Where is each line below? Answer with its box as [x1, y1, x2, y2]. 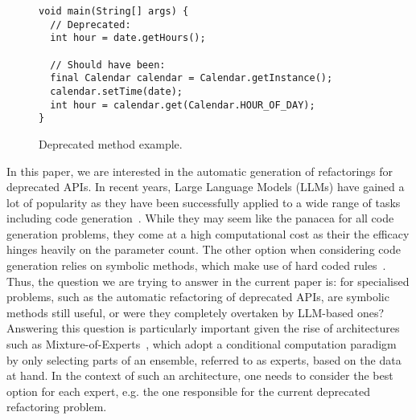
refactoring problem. [6, 398, 107, 415]
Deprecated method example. [39, 135, 183, 152]
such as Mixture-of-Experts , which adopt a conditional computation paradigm [6, 336, 397, 353]
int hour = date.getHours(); [50, 32, 206, 44]
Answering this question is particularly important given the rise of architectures [6, 320, 400, 336]
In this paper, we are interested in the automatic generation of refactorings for [6, 162, 393, 179]
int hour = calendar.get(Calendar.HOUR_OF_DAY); [50, 99, 315, 111]
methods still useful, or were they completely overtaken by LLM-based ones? [6, 304, 385, 320]
